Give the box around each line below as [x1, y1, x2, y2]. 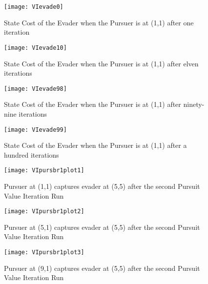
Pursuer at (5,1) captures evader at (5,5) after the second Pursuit [4, 222, 200, 232]
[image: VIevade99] [4, 126, 67, 133]
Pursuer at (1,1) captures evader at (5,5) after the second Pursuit [4, 181, 200, 191]
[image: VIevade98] [4, 85, 67, 92]
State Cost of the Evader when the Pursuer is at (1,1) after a [4, 140, 187, 150]
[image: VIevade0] [4, 3, 63, 10]
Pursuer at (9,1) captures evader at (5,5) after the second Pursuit [4, 263, 200, 273]
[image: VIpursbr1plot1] [4, 167, 84, 174]
